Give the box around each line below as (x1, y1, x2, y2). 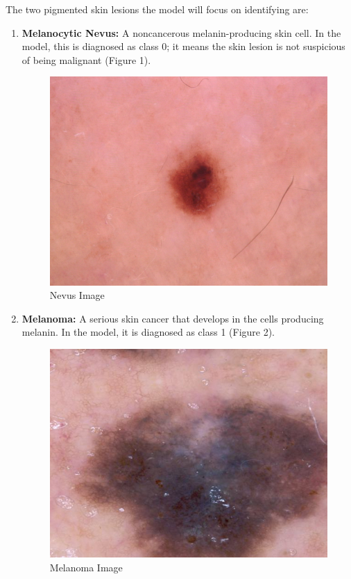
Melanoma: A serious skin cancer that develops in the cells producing (22, 311, 324, 325)
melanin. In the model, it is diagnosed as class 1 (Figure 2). (22, 325, 275, 339)
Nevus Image (49, 288, 105, 302)
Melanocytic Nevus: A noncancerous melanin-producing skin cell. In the (22, 25, 341, 40)
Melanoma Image (49, 560, 123, 574)
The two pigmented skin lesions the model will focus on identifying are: (6, 2, 309, 16)
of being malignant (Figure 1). (22, 52, 151, 67)
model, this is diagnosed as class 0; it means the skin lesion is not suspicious (22, 39, 345, 54)
